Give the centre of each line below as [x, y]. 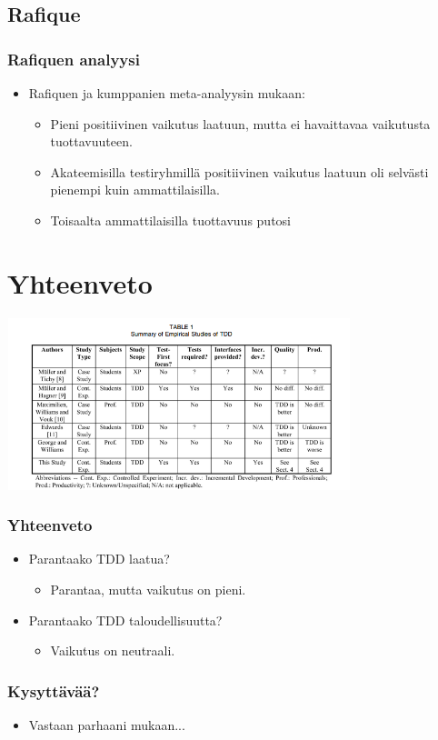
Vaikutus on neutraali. [113, 650]
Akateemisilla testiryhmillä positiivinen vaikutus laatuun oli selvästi [239, 171]
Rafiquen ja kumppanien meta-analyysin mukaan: [167, 93]
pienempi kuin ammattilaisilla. [135, 190]
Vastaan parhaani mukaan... [107, 725]
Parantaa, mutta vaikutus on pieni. [148, 590]
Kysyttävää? [54, 690]
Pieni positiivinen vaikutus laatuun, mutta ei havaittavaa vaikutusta [240, 123]
